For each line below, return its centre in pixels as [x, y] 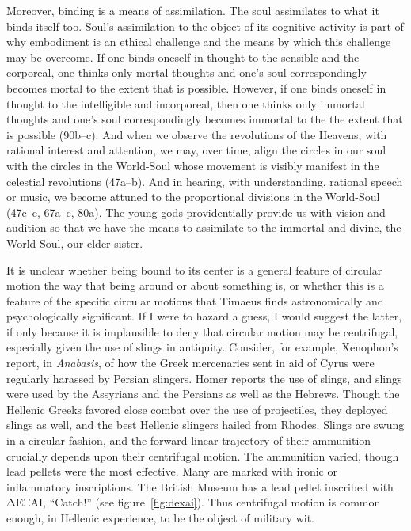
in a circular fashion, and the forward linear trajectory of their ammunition [189, 440]
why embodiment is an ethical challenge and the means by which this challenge [199, 42]
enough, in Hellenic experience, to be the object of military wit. [160, 518]
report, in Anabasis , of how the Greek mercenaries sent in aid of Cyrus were [190, 363]
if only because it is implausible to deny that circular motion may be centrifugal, [202, 331]
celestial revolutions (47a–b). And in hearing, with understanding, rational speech [205, 181]
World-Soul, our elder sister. [75, 243]
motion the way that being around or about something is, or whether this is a [195, 285]
